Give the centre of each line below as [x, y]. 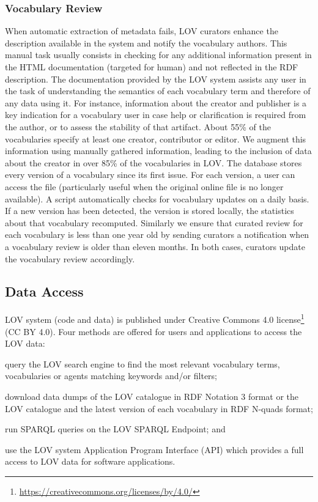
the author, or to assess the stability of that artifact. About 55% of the [138, 126]
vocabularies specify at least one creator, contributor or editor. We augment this [156, 138]
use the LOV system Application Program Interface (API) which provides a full [154, 449]
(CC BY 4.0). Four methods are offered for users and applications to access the [153, 331]
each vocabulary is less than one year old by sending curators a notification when [157, 234]
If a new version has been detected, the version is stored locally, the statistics [150, 211]
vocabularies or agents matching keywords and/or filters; [111, 376]
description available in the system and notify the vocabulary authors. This [146, 42]
